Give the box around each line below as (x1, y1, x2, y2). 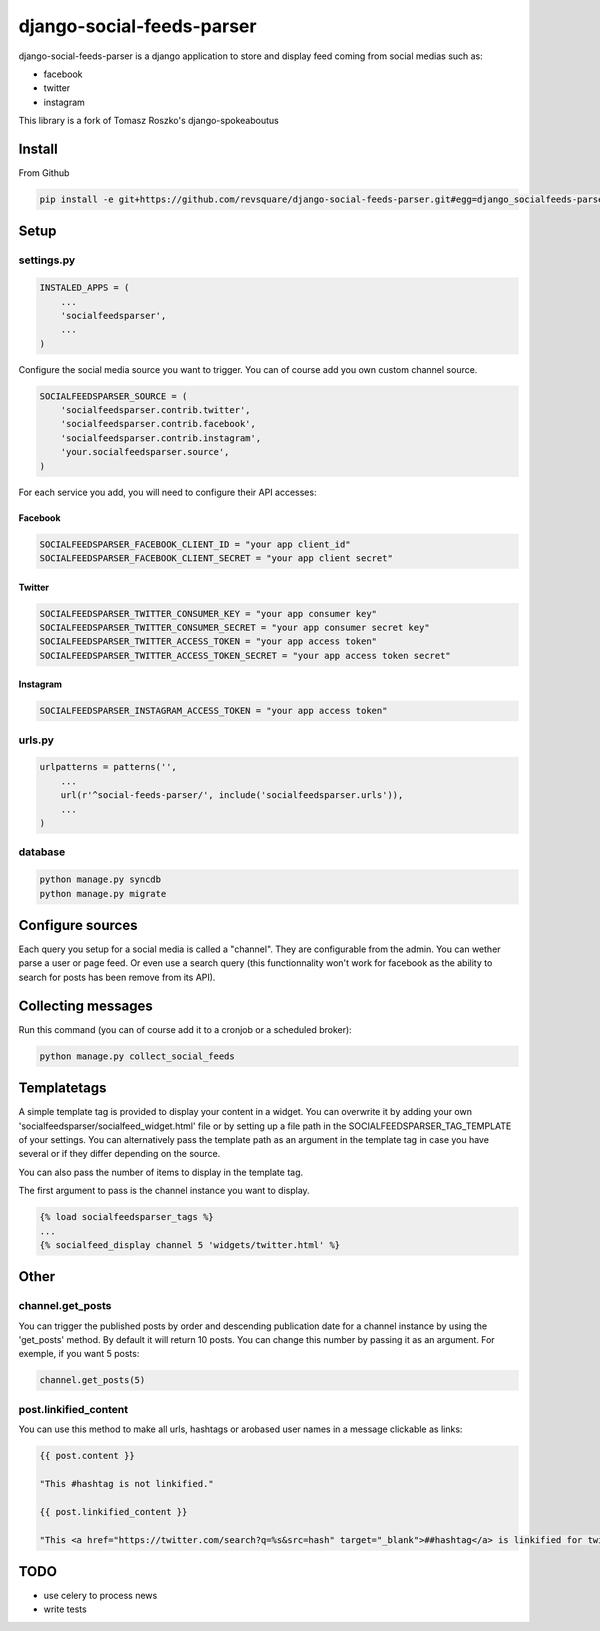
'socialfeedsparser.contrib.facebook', (60, 418, 257, 430)
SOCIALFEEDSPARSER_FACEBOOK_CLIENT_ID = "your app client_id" (39, 538, 351, 550)
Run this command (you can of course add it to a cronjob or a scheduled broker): (18, 1023, 352, 1035)
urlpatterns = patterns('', (39, 761, 177, 773)
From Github (18, 167, 70, 179)
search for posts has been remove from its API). (18, 971, 216, 983)
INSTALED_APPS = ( (39, 282, 130, 294)
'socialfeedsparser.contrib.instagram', (60, 432, 262, 444)
